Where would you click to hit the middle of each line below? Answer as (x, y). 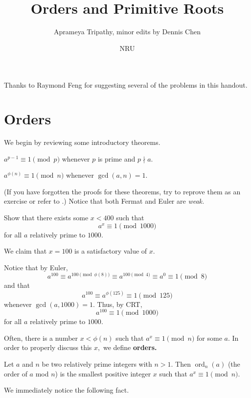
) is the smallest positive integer (103, 373)
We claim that (25, 251)
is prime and (116, 158)
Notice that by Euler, (36, 267)
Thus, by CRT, (120, 304)
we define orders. (130, 347)
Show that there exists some (46, 217)
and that (17, 285)
